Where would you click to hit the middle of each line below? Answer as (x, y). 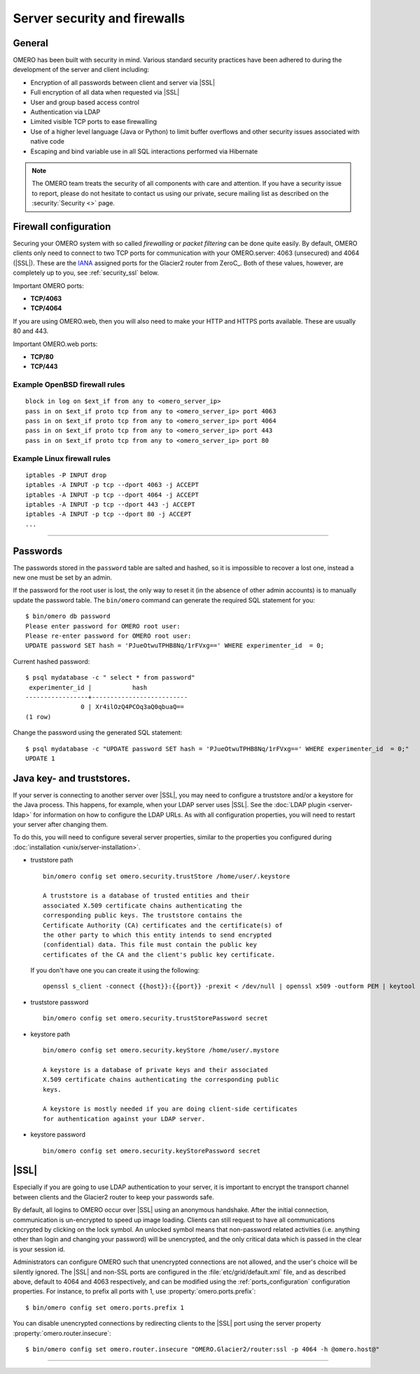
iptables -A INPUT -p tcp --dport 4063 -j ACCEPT (112, 485)
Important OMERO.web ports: (55, 344)
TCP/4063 (46, 298)
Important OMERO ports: (48, 286)
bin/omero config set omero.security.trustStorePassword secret (156, 1018)
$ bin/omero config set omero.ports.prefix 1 (105, 1307)
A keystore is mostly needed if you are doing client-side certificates (170, 1109)
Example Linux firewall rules (62, 458)
